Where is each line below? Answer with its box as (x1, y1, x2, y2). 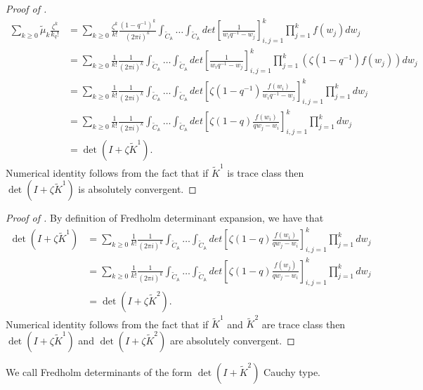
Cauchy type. (263, 364, 321, 379)
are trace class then (261, 316, 346, 331)
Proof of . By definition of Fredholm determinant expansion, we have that (6, 210, 324, 225)
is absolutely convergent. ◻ (78, 182, 197, 196)
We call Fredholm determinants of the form (6, 364, 193, 379)
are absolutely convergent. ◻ (169, 332, 295, 347)
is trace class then (227, 165, 304, 180)
